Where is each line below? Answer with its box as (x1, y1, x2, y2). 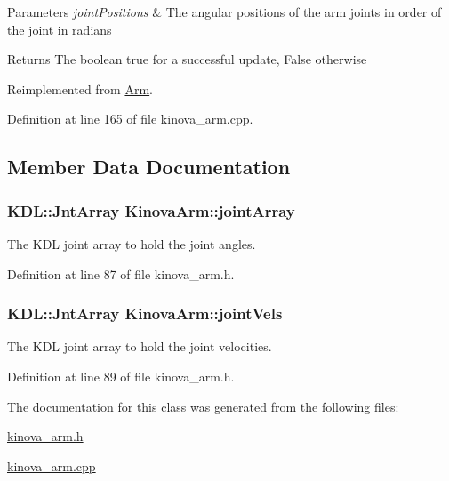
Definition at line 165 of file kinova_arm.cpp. (7, 109, 253, 128)
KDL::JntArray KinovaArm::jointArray (7, 199, 295, 221)
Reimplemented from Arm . (7, 79, 154, 98)
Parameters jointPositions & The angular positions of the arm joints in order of (7, 3, 442, 20)
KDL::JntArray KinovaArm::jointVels (7, 302, 283, 325)
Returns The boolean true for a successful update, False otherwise (7, 50, 367, 68)
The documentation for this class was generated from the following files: (7, 397, 399, 415)
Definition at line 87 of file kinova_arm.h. (7, 264, 235, 283)
